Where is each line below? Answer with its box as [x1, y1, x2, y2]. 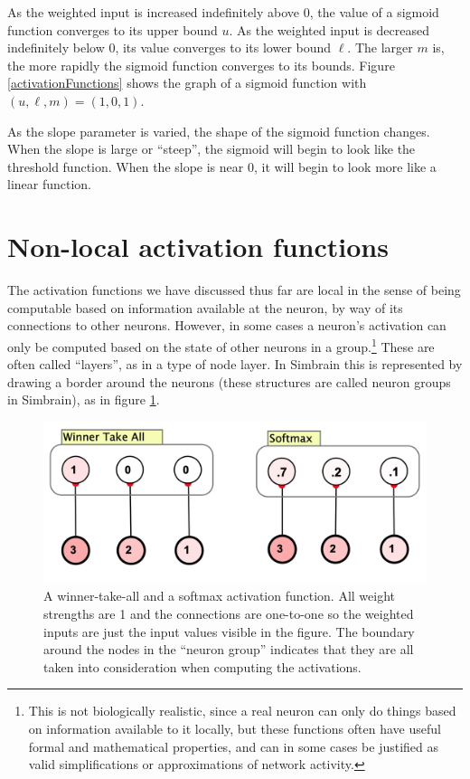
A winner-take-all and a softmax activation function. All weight [43, 586, 396, 605]
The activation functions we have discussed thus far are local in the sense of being [7, 280, 461, 299]
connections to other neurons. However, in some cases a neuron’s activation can [7, 316, 446, 335]
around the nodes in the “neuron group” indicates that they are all [43, 640, 414, 659]
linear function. [7, 175, 92, 194]
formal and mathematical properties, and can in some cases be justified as [28, 736, 439, 755]
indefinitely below [7, 38, 105, 57]
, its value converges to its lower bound [115, 38, 332, 57]
